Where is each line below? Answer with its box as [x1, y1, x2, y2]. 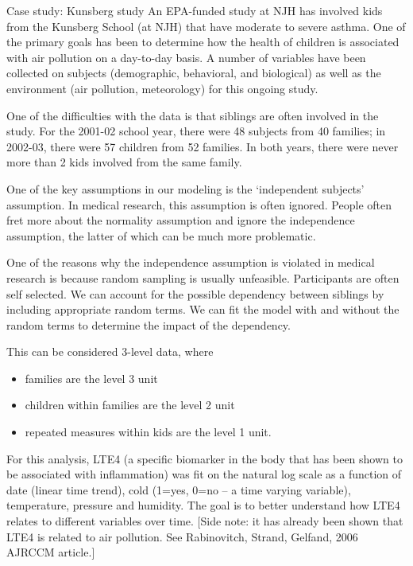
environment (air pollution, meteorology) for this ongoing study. [6, 80, 318, 96]
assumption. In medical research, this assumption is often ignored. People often [6, 196, 392, 213]
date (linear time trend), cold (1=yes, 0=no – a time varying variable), [6, 481, 351, 498]
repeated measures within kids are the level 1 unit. [25, 424, 272, 440]
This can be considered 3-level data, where [6, 343, 214, 360]
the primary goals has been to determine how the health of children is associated [6, 33, 399, 50]
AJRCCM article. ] [6, 544, 95, 560]
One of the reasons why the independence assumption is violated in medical [6, 254, 375, 271]
